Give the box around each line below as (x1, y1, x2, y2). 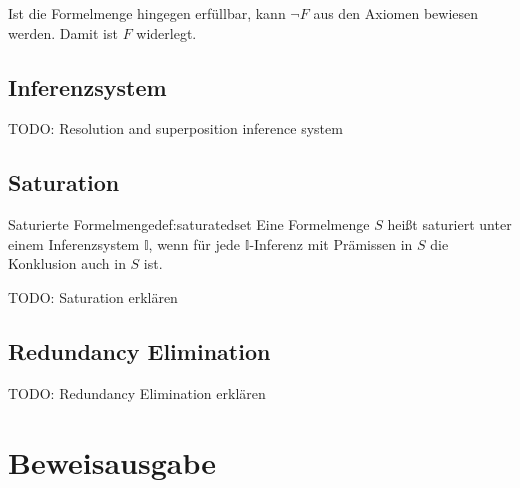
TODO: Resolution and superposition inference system (8, 118, 343, 139)
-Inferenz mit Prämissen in (249, 233, 413, 254)
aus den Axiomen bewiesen (313, 3, 479, 23)
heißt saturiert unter (387, 214, 512, 235)
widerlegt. (136, 22, 197, 43)
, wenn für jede (148, 233, 241, 254)
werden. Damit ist (8, 22, 118, 43)
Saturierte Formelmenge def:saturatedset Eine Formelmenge (8, 214, 370, 235)
